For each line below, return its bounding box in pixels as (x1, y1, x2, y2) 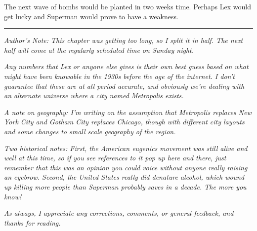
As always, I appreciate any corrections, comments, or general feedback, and (4, 208, 234, 218)
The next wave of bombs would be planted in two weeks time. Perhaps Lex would (4, 1, 251, 11)
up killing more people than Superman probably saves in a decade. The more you (4, 181, 247, 192)
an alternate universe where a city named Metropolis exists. (4, 90, 184, 101)
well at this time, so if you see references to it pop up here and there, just (4, 153, 226, 163)
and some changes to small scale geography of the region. (4, 126, 176, 136)
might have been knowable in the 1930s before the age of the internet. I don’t (4, 71, 235, 81)
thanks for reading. (4, 217, 61, 228)
